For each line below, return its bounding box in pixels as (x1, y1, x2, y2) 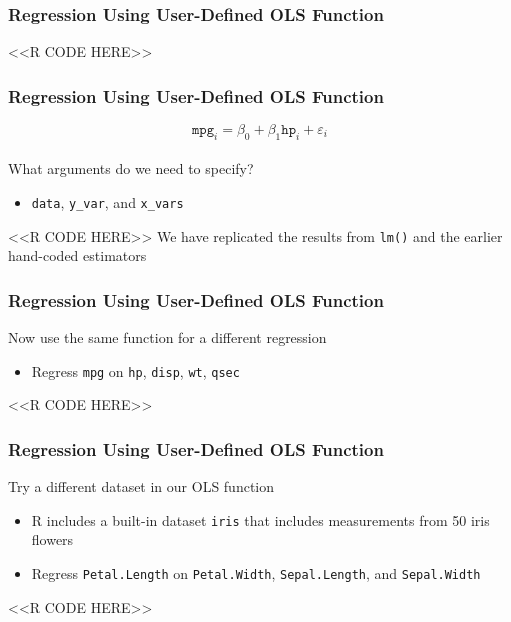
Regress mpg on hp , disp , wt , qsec (31, 360, 240, 381)
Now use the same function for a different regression (8, 327, 327, 348)
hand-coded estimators (8, 245, 147, 266)
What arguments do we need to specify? (8, 158, 254, 179)
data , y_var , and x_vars (31, 192, 184, 213)
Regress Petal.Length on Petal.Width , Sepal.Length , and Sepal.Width (31, 563, 481, 584)
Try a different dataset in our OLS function (8, 476, 275, 497)
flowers (31, 529, 74, 550)
